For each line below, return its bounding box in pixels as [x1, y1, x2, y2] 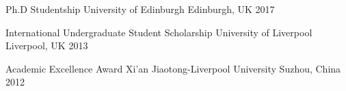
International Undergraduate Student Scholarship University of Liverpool [5, 25, 312, 39]
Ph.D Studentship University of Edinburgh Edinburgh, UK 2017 [5, 2, 275, 16]
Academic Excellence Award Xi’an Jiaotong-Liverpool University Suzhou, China [5, 61, 341, 75]
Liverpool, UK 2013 [5, 38, 88, 53]
